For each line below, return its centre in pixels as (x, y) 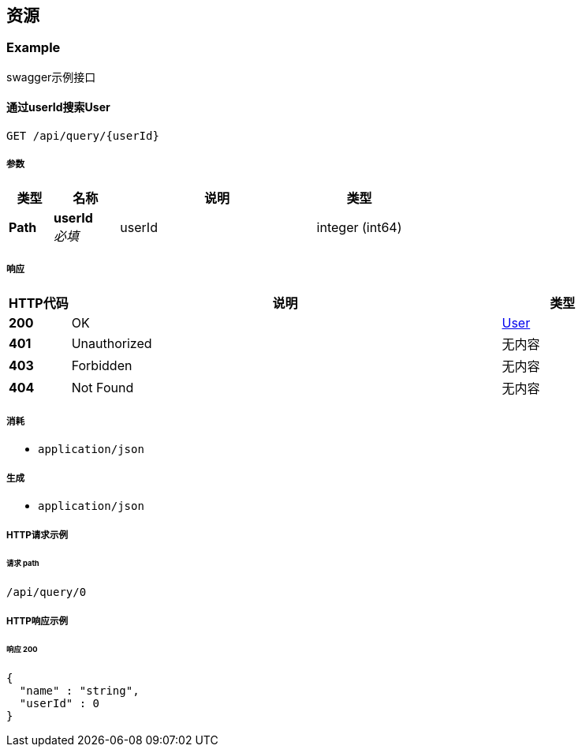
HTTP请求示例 (37, 535)
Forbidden (102, 365)
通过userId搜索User (58, 107)
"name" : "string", (79, 691)
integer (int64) (359, 227)
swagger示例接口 (51, 77)
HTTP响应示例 (37, 621)
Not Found (103, 387)
